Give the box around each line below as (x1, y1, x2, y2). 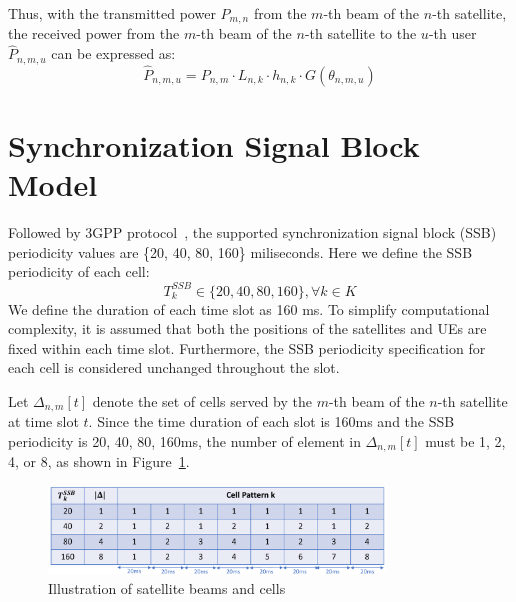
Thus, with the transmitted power (8, 3, 216, 23)
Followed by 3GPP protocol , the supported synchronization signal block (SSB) (8, 222, 497, 243)
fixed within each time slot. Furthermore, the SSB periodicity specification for (8, 337, 486, 358)
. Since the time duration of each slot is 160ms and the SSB (88, 411, 455, 432)
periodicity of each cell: (8, 261, 150, 282)
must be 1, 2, (425, 430, 506, 451)
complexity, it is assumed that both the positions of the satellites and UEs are (8, 318, 487, 339)
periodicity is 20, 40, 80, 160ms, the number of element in (8, 430, 361, 451)
